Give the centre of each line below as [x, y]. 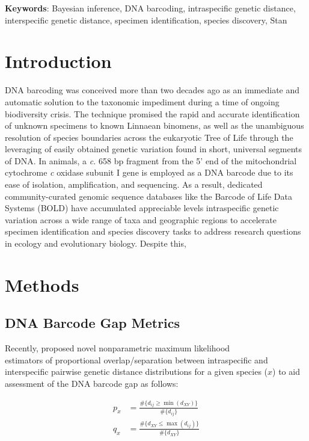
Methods [42, 284]
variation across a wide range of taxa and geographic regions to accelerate [141, 219]
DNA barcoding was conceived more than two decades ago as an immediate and [152, 90]
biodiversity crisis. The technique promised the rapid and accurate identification [152, 113]
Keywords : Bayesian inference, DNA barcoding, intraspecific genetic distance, [150, 8]
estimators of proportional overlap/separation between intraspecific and [136, 359]
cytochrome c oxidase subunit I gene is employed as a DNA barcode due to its [149, 172]
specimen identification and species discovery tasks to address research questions [153, 231]
